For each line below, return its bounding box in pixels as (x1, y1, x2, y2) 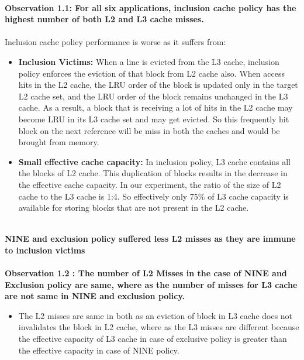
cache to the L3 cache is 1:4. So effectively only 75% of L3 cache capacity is (18, 190, 289, 202)
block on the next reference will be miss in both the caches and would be (18, 124, 280, 136)
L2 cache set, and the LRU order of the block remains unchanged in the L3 (18, 90, 288, 102)
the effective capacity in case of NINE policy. (18, 344, 179, 356)
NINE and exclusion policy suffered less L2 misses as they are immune (5, 232, 296, 245)
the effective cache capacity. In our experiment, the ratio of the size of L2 (18, 178, 281, 190)
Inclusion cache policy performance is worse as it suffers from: (5, 36, 226, 48)
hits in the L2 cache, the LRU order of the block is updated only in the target (18, 78, 298, 91)
